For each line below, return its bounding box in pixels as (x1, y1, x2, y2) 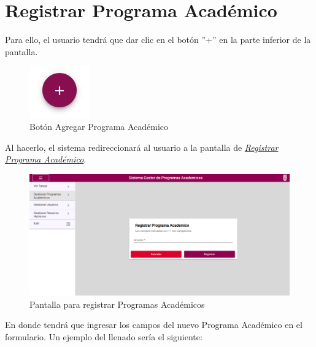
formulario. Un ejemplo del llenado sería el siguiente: (5, 330, 202, 343)
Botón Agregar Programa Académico (29, 120, 169, 132)
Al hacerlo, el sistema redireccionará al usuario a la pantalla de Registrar (5, 140, 279, 153)
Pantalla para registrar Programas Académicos (29, 297, 205, 310)
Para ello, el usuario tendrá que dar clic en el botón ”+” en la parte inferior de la (5, 33, 311, 46)
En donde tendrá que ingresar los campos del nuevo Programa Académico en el (5, 318, 303, 331)
